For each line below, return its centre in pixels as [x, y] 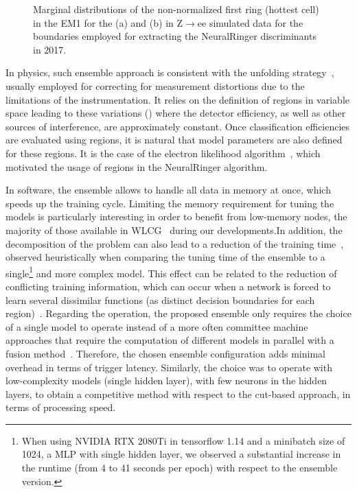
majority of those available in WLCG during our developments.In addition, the [174, 230]
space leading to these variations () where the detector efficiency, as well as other [176, 113]
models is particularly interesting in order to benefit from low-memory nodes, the [176, 216]
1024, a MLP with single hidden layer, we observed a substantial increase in [181, 454]
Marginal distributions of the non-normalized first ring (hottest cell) [176, 9]
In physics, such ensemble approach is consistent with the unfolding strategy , [170, 72]
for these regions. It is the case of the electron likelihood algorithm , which [163, 153]
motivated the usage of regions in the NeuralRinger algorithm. [137, 166]
